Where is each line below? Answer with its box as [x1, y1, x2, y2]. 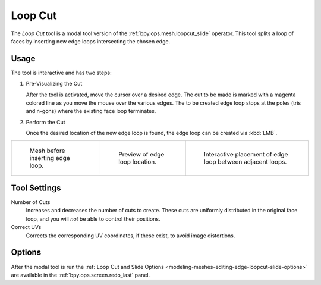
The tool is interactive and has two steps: [11, 69, 112, 76]
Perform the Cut [26, 118, 65, 126]
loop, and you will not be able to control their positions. [26, 215, 160, 223]
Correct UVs [11, 224, 42, 231]
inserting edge [29, 154, 71, 162]
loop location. [118, 158, 157, 166]
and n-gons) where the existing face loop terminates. [26, 108, 156, 115]
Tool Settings [11, 183, 62, 193]
